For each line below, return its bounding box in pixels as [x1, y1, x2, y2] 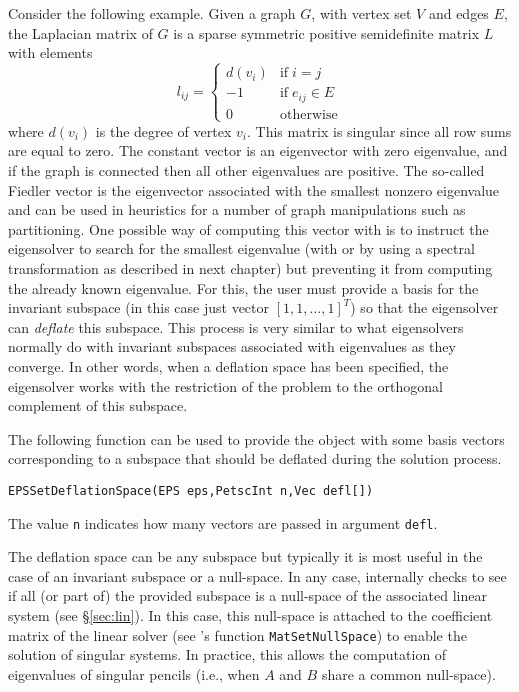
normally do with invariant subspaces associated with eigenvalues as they [8, 336, 456, 357]
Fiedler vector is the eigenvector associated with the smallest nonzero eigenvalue [8, 179, 500, 200]
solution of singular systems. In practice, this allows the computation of [8, 644, 447, 665]
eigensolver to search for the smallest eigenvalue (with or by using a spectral [8, 238, 475, 259]
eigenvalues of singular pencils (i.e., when [8, 663, 260, 684]
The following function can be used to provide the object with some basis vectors [8, 428, 505, 449]
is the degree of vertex [95, 120, 232, 141]
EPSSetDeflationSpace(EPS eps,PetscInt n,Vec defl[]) [8, 483, 374, 498]
